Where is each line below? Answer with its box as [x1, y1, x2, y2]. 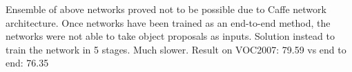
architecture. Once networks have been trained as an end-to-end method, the [6, 15, 331, 29]
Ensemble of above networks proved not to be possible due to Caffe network [6, 2, 326, 16]
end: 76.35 [6, 56, 49, 70]
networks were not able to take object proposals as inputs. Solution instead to [6, 29, 335, 43]
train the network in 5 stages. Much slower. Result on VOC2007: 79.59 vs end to [6, 42, 346, 56]
